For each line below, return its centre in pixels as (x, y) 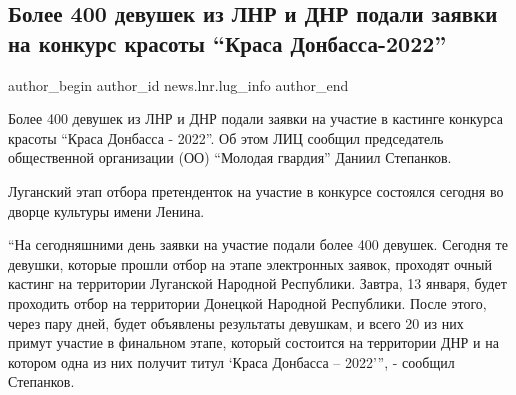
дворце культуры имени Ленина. (106, 210)
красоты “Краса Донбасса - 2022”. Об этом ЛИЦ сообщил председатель (226, 137)
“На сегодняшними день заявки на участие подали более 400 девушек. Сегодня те (258, 244)
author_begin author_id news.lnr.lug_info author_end (178, 84)
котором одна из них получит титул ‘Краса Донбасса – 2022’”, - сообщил (231, 361)
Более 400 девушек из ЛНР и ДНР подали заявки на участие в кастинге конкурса (255, 118)
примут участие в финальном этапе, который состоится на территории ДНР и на (253, 342)
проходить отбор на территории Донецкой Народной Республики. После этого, (247, 302)
